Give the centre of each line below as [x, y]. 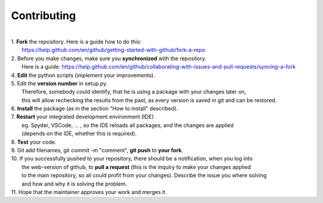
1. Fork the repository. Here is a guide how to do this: [76, 41]
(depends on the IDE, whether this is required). [79, 134]
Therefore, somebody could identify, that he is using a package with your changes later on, [134, 92]
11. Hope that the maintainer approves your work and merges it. [89, 192]
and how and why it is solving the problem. [74, 184]
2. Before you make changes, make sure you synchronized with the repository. [109, 58]
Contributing [43, 16]
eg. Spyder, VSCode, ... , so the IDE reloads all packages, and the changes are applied [128, 125]
